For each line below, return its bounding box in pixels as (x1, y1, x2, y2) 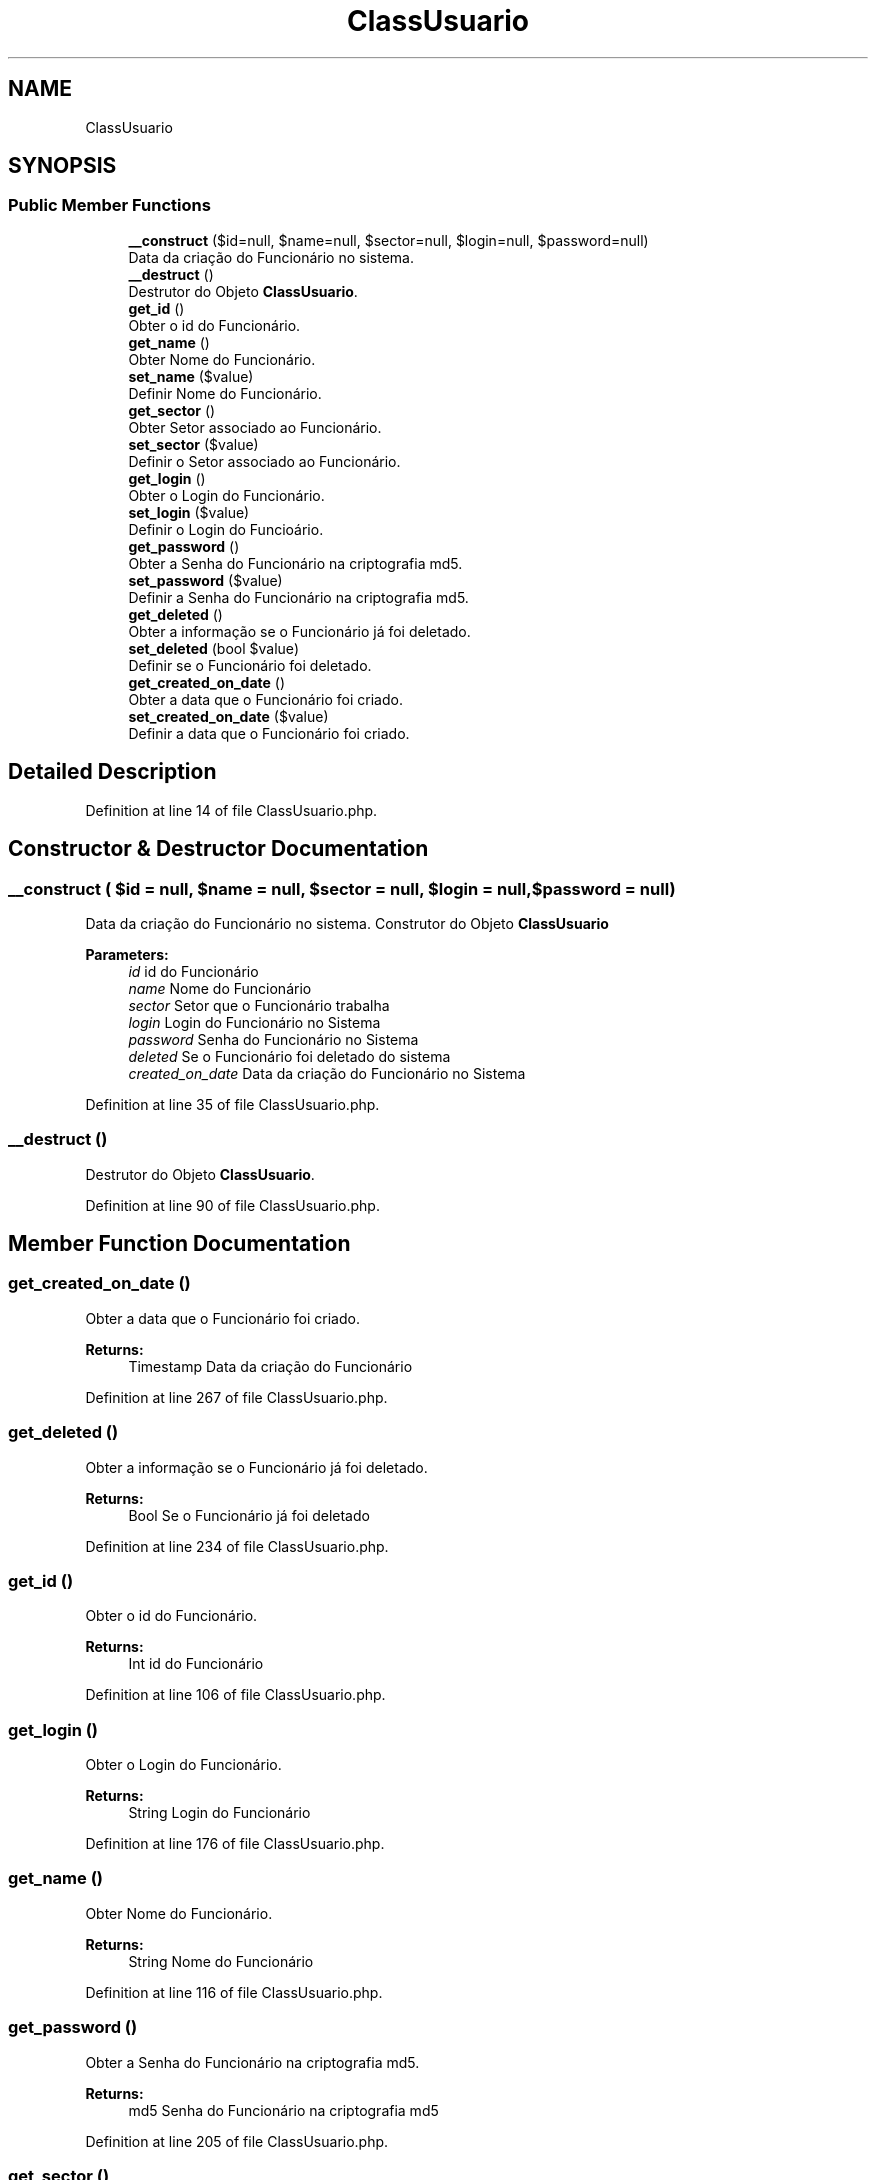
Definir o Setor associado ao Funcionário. (128, 452, 401, 470)
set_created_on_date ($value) (128, 707, 329, 725)
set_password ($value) (128, 571, 283, 589)
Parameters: (85, 945, 169, 963)
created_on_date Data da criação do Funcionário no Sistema (128, 1064, 526, 1082)
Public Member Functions (8, 195, 211, 216)
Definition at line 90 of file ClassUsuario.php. (85, 1196, 380, 1214)
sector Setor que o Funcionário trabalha (128, 996, 390, 1014)
